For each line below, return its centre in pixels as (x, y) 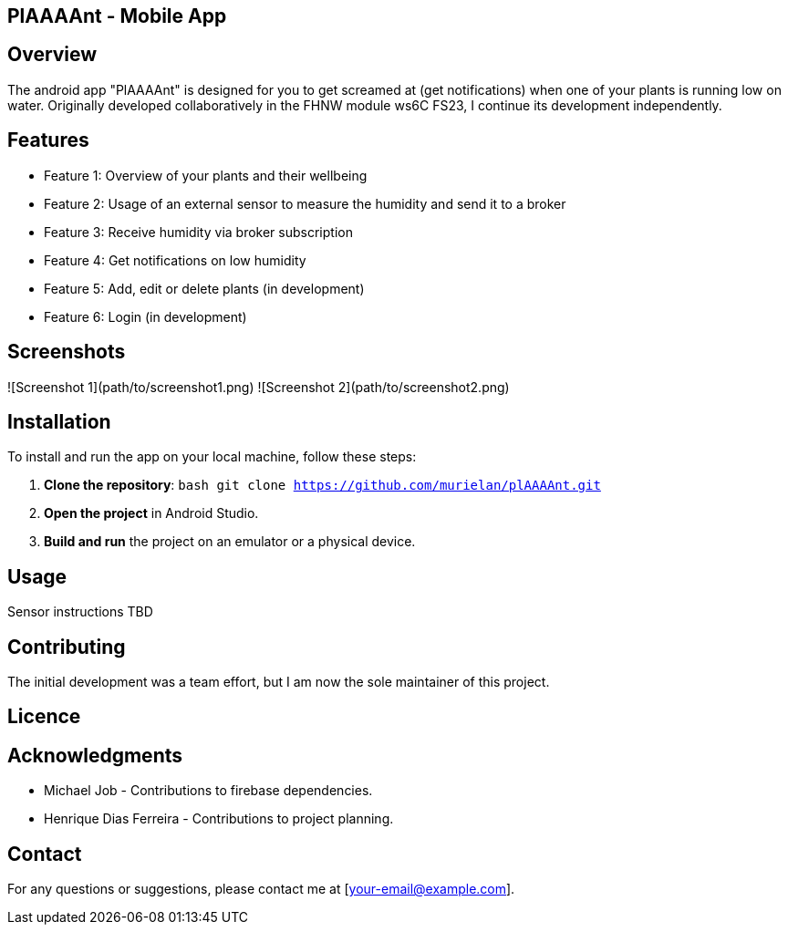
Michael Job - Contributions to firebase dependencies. (208, 791)
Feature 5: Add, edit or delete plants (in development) (204, 288)
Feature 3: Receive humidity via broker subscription (198, 232)
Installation (59, 421)
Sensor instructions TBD (80, 612)
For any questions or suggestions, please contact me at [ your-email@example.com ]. (261, 889)
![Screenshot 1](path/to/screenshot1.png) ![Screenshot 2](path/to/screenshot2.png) (259, 387)
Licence (44, 717)
